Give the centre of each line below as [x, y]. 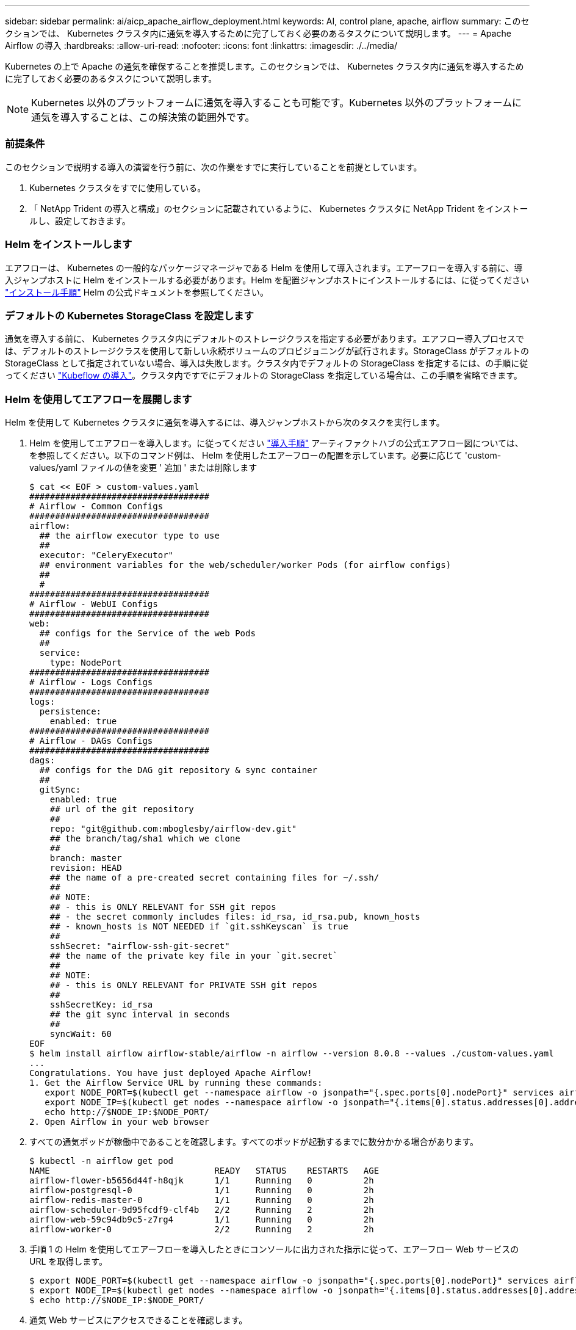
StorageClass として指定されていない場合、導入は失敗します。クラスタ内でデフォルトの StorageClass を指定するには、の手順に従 [267, 363]
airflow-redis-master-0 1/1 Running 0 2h [202, 1200]
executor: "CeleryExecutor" [106, 555]
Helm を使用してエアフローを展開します [99, 399]
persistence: [70, 711]
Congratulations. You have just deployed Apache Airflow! [171, 1073]
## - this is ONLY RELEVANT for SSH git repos [163, 907]
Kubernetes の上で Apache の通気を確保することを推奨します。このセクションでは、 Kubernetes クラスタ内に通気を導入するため [265, 66]
